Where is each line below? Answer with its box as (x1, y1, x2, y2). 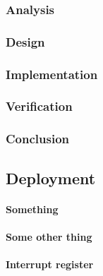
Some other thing (6, 229, 92, 244)
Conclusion (6, 130, 69, 148)
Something (6, 201, 59, 216)
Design (6, 32, 45, 50)
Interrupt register (6, 256, 94, 271)
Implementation (6, 65, 98, 83)
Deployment (6, 167, 96, 188)
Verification (6, 97, 73, 115)
